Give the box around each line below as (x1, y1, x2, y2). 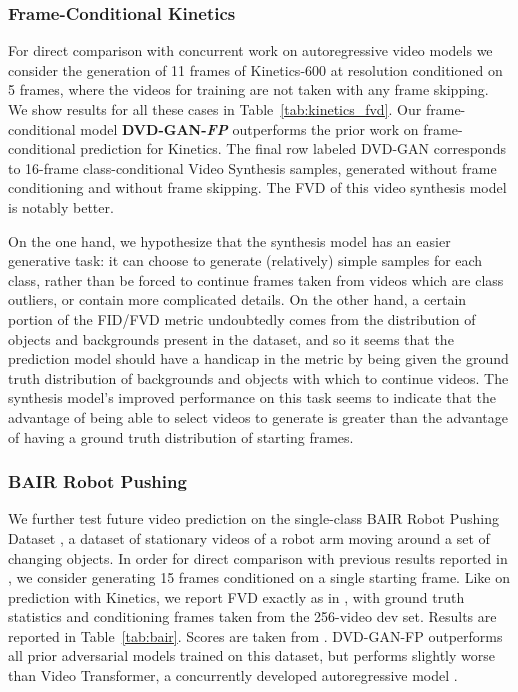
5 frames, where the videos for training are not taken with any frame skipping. (8, 79, 489, 100)
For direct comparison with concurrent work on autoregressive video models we (8, 40, 493, 61)
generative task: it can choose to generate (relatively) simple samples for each (8, 250, 483, 271)
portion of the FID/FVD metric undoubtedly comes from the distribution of (8, 308, 476, 329)
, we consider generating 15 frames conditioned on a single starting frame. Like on (8, 567, 510, 588)
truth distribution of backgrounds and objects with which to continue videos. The (8, 367, 509, 388)
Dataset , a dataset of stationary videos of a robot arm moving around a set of (8, 527, 490, 548)
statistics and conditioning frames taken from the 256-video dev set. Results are (8, 606, 497, 627)
